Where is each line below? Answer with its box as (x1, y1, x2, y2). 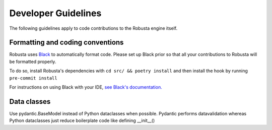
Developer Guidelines (9, 8, 102, 19)
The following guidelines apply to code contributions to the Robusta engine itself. (9, 25, 178, 31)
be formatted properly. (9, 58, 56, 64)
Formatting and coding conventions (9, 38, 124, 47)
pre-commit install (9, 75, 57, 81)
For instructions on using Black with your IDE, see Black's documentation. (9, 84, 162, 90)
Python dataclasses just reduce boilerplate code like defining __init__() (9, 117, 155, 123)
